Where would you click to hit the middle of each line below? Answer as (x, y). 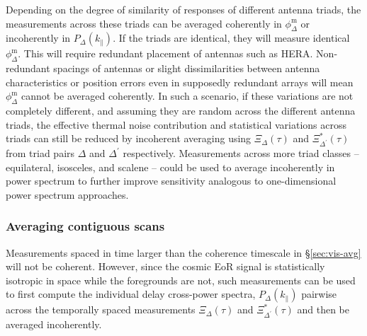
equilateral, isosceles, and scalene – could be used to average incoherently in (170, 167)
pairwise (319, 294)
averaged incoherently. (54, 324)
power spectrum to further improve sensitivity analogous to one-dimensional (171, 181)
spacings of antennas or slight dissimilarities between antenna (187, 68)
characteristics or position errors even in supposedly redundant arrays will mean (180, 82)
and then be (323, 309)
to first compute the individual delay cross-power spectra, (131, 294)
